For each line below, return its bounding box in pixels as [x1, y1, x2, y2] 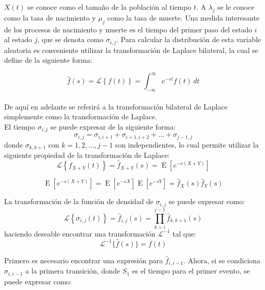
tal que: [172, 228, 196, 239]
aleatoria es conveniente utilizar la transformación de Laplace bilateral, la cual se [4, 44, 258, 55]
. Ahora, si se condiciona [183, 255, 260, 265]
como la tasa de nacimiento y [4, 12, 96, 23]
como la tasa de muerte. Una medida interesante [107, 12, 260, 23]
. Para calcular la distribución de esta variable [116, 34, 261, 45]
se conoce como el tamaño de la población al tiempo [27, 2, 192, 12]
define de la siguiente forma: [4, 55, 93, 65]
